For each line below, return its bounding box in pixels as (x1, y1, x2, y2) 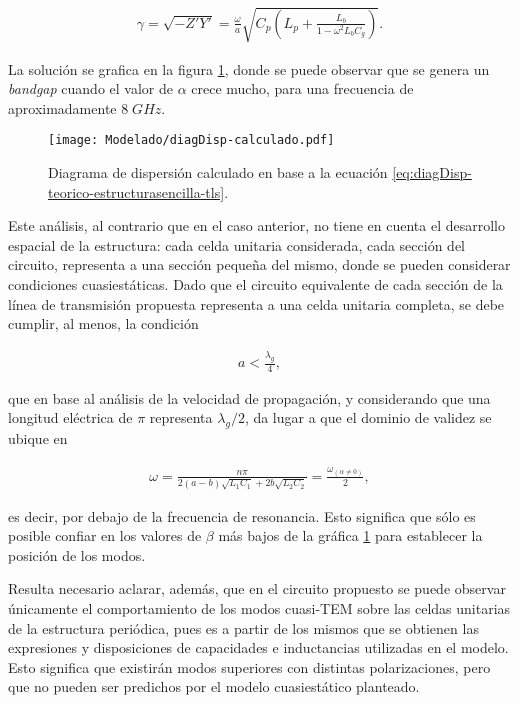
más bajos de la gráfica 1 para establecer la (218, 525, 483, 546)
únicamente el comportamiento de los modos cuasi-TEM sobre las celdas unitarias (8, 597, 511, 618)
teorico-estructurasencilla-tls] (48, 181, 225, 202)
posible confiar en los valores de (8, 525, 202, 546)
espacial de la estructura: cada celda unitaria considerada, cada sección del (8, 234, 466, 255)
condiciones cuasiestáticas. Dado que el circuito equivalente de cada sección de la (8, 273, 503, 294)
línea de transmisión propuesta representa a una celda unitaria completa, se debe (8, 293, 505, 314)
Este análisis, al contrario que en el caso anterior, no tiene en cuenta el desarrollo (8, 215, 505, 236)
